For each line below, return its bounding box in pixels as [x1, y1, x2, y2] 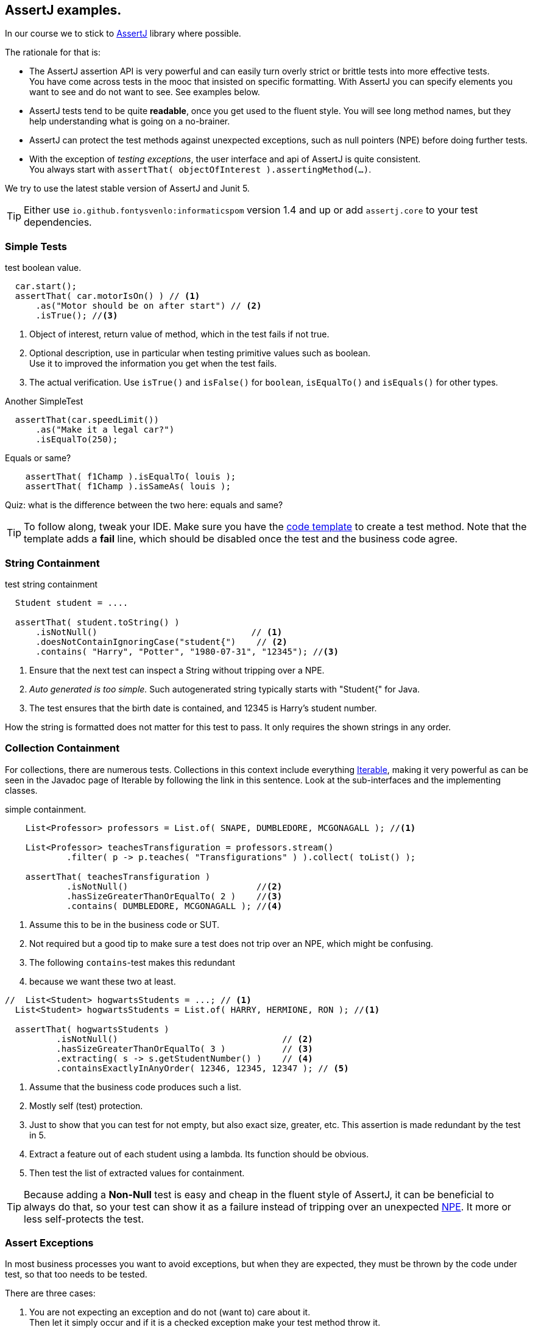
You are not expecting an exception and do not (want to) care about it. [29, 1307, 311, 1318]
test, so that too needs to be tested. [5, 1269, 147, 1280]
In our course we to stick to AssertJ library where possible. [5, 28, 241, 39]
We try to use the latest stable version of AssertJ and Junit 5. [5, 183, 250, 194]
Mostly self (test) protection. [29, 1100, 143, 1111]
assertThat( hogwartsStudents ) [15, 1024, 169, 1034]
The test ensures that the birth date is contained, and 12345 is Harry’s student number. [29, 702, 377, 713]
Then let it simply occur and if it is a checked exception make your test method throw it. [29, 1317, 381, 1328]
